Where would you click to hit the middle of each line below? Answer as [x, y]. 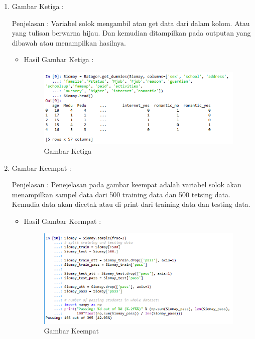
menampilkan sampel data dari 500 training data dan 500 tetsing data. [121, 194]
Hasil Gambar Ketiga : [59, 59]
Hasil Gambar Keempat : [62, 221]
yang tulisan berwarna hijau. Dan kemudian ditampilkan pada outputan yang [131, 33]
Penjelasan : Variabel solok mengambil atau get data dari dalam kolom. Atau [131, 23]
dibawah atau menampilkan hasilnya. [69, 42]
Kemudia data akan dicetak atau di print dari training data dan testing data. [131, 204]
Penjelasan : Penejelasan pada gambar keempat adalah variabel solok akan [126, 185]
